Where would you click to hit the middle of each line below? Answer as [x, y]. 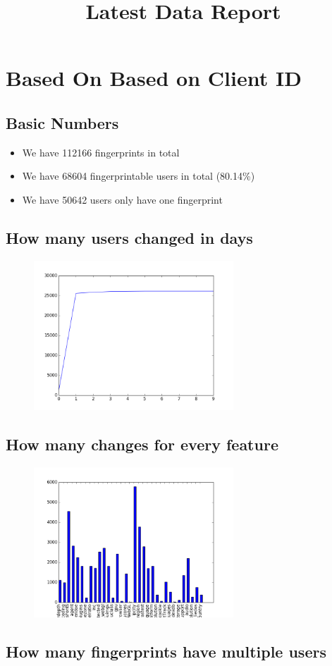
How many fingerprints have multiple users [166, 651]
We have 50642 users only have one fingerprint [122, 199]
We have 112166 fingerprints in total [101, 152]
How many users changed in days [129, 237]
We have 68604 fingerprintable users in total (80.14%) [139, 176]
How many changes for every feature [142, 444]
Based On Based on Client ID [154, 78]
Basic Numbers [62, 122]
